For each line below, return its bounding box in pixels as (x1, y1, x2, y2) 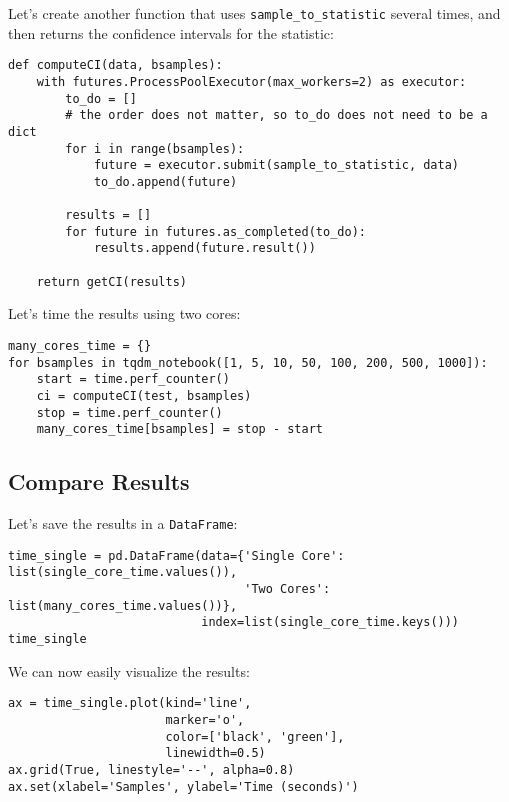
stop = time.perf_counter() (36, 405, 223, 420)
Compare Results (8, 466, 190, 497)
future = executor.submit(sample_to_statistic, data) (93, 158, 460, 173)
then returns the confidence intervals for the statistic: (8, 22, 334, 43)
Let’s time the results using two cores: (8, 303, 241, 324)
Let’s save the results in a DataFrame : (8, 513, 238, 534)
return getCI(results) (36, 274, 187, 289)
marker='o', (165, 713, 245, 728)
